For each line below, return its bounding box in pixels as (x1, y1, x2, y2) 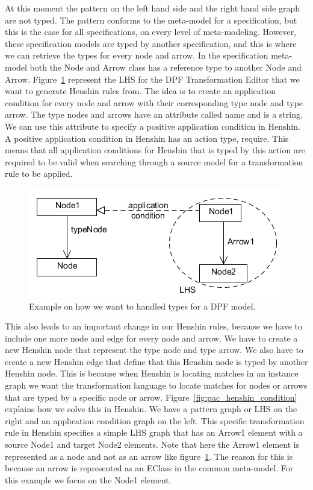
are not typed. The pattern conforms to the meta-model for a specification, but (5, 13, 297, 26)
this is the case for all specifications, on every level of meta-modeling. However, (5, 25, 297, 38)
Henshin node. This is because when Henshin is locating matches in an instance (5, 367, 299, 380)
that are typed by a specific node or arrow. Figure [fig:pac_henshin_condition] (5, 390, 297, 403)
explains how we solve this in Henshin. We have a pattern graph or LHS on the (5, 402, 297, 415)
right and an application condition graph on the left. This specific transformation (5, 414, 305, 427)
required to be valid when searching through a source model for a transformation (5, 155, 303, 168)
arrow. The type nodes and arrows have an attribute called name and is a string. (5, 108, 303, 121)
